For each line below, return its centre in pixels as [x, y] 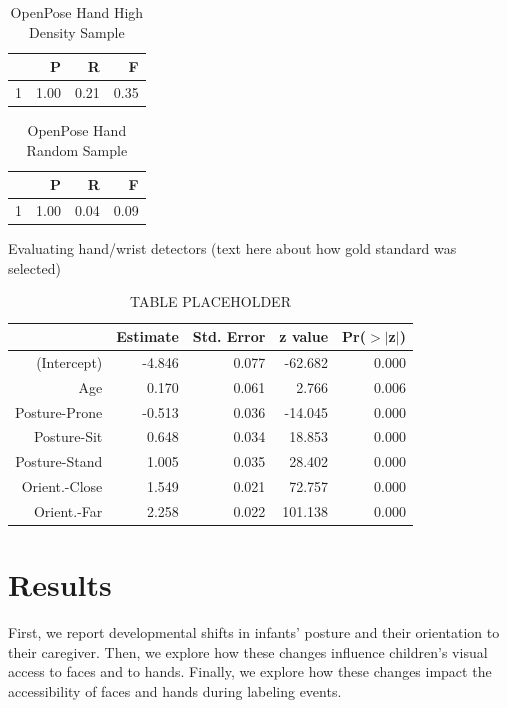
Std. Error [229, 336]
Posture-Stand [59, 461]
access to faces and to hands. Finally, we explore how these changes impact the [250, 671]
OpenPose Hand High [77, 12]
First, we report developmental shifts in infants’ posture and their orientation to [254, 632]
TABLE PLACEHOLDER [210, 301]
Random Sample [77, 149]
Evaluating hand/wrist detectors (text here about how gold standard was [232, 248]
